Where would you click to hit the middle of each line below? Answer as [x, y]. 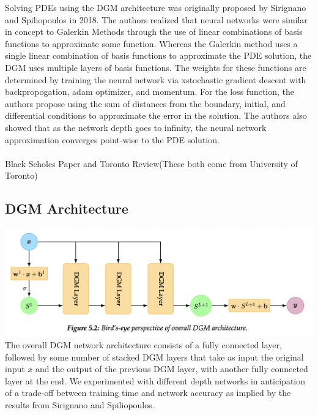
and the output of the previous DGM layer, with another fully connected [172, 369]
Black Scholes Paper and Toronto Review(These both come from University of [151, 163]
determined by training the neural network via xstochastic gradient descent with [156, 79]
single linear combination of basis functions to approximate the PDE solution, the [158, 55]
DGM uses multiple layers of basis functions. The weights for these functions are [156, 67]
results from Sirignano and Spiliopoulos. [80, 405]
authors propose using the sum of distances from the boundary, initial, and [145, 103]
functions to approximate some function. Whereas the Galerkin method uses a [151, 43]
